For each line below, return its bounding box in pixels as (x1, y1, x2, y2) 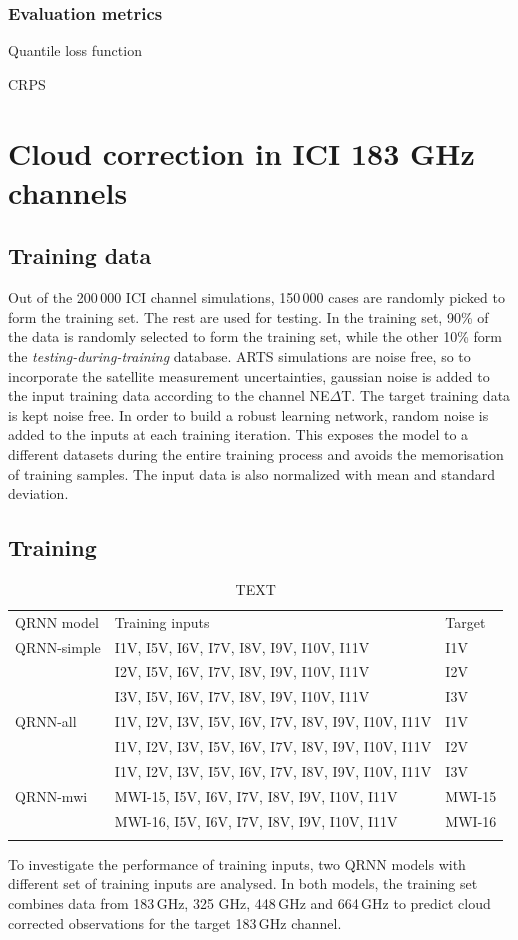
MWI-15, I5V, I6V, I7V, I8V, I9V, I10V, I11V (114, 785, 398, 806)
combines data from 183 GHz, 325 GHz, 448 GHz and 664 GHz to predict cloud (8, 893, 491, 914)
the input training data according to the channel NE (8, 385, 330, 406)
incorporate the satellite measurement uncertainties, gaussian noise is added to (8, 365, 490, 386)
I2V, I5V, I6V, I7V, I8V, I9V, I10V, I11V (114, 661, 370, 682)
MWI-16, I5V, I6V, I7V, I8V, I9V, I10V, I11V (114, 810, 398, 831)
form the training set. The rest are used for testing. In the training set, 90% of (8, 306, 489, 327)
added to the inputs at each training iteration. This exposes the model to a (8, 424, 469, 445)
